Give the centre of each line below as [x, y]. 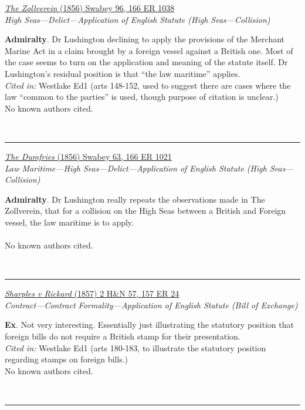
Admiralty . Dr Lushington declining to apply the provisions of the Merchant [145, 39]
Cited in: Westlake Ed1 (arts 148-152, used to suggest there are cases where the [148, 85]
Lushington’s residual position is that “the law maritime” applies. [123, 73]
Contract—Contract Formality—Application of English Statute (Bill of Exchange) [151, 305]
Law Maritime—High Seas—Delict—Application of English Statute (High [136, 168]
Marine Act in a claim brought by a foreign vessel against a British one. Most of [149, 50]
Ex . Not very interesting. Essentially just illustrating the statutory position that [149, 325]
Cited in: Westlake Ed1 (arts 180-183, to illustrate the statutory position [135, 347]
